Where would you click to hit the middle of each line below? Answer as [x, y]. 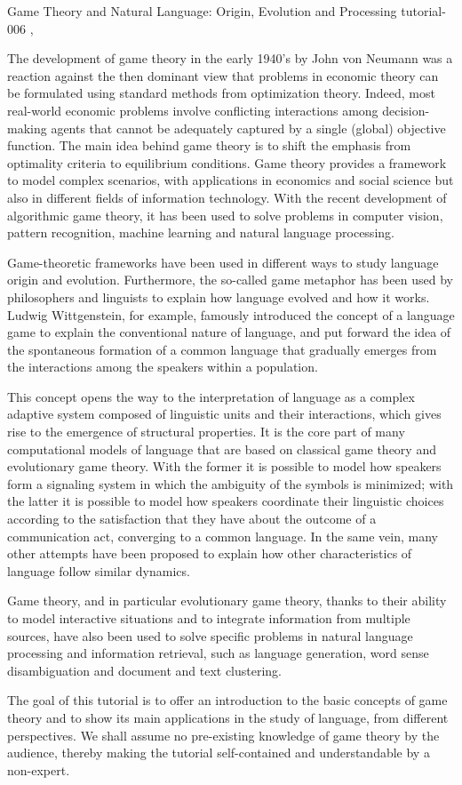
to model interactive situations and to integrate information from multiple [209, 618]
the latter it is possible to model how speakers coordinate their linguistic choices [226, 501]
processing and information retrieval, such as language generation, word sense [218, 653]
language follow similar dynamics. [99, 570]
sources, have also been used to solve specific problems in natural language [210, 635]
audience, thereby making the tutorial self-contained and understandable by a [219, 753]
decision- [406, 110]
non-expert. [39, 769]
